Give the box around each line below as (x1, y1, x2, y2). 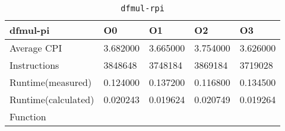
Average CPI (9, 41, 62, 55)
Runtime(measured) (9, 75, 92, 89)
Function (9, 110, 46, 123)
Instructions (9, 58, 59, 72)
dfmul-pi (9, 23, 50, 37)
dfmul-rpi (121, 4, 164, 13)
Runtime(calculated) (9, 92, 94, 106)
